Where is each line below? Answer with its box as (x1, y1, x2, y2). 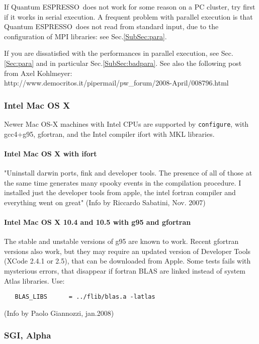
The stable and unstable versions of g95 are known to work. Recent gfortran (4, 236, 239, 246)
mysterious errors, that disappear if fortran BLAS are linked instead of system (4, 265, 245, 276)
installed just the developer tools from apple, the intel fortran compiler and (4, 187, 236, 198)
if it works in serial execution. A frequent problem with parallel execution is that (4, 11, 253, 22)
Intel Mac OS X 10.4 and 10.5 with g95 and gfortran (4, 216, 191, 227)
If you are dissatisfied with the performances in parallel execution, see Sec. (4, 48, 233, 58)
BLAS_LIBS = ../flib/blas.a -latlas (15, 293, 155, 301)
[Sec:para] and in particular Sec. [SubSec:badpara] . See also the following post (4, 57, 242, 68)
